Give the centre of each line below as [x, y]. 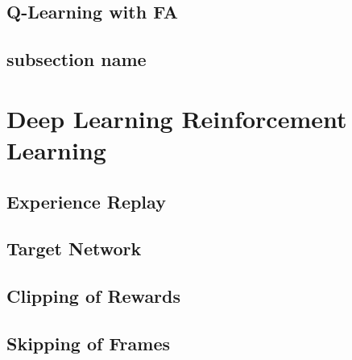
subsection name [77, 59]
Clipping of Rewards [94, 296]
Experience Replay [86, 201]
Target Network [74, 248]
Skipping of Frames [89, 343]
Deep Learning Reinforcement [177, 118]
